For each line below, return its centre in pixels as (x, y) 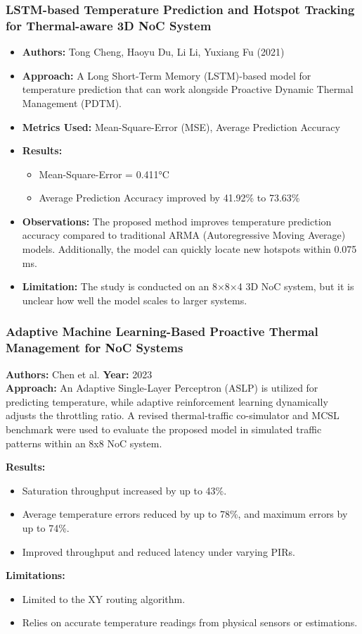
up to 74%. (46, 527)
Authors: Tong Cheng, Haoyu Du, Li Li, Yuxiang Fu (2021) (153, 52)
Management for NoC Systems (95, 348)
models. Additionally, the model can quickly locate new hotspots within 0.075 (189, 249)
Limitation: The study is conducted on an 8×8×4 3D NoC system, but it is (188, 286)
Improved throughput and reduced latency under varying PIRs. (159, 551)
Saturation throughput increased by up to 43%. (124, 490)
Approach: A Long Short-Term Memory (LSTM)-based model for (167, 75)
